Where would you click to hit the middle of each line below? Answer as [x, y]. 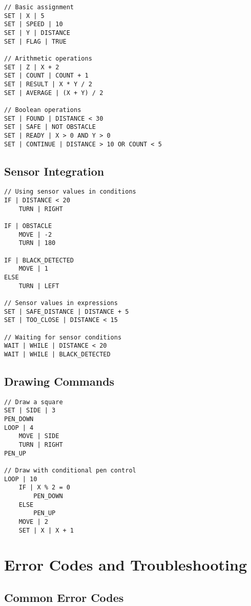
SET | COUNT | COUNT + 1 [46, 76]
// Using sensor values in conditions [70, 192]
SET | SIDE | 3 [30, 411]
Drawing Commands [59, 381]
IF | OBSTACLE [28, 226]
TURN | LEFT [39, 286]
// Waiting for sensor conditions [63, 337]
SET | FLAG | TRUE [35, 41]
